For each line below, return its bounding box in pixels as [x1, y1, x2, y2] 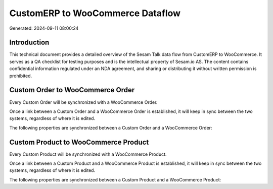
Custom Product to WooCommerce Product [9, 138, 149, 146]
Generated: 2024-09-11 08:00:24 [9, 25, 79, 31]
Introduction [9, 38, 50, 47]
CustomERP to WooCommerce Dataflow [9, 8, 181, 19]
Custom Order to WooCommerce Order [9, 86, 135, 94]
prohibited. [9, 73, 32, 79]
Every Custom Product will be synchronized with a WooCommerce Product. [9, 151, 167, 157]
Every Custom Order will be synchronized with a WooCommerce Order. [9, 99, 158, 105]
